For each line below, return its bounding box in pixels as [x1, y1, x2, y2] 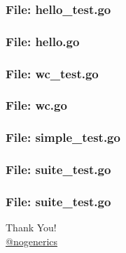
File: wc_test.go [6, 64, 99, 82]
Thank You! [6, 220, 57, 235]
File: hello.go [6, 32, 80, 50]
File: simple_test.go [6, 129, 120, 146]
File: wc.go [6, 96, 67, 114]
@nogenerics [6, 233, 58, 248]
